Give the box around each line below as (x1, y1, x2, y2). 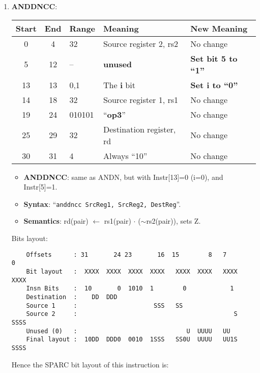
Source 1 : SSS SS (26, 302, 183, 309)
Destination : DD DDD (26, 293, 118, 301)
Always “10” (103, 149, 148, 162)
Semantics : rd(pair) (23, 216, 89, 226)
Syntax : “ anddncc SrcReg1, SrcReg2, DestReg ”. (23, 198, 181, 209)
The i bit (103, 78, 135, 91)
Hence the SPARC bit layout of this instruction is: (11, 359, 169, 369)
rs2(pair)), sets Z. (146, 216, 201, 226)
